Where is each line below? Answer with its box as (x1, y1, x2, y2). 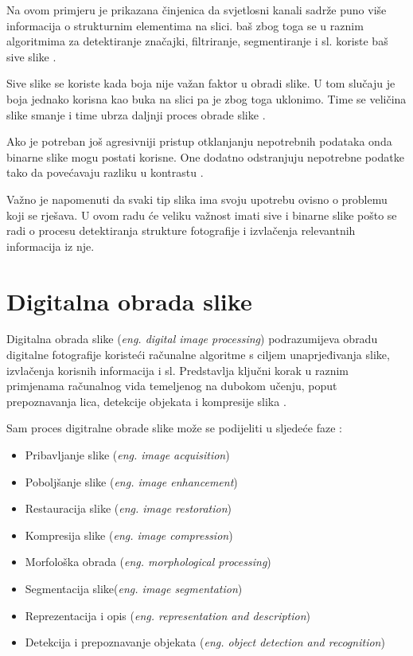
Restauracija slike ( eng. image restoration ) (25, 500, 232, 517)
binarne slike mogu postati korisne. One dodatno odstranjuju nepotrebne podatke (6, 148, 404, 165)
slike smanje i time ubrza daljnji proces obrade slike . (6, 106, 266, 123)
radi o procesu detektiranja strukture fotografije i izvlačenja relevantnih (6, 222, 356, 239)
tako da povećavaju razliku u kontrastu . (6, 164, 204, 181)
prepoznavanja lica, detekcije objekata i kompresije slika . (6, 392, 286, 409)
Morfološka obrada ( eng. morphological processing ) (25, 553, 271, 570)
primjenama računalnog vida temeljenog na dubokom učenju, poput (6, 377, 337, 394)
